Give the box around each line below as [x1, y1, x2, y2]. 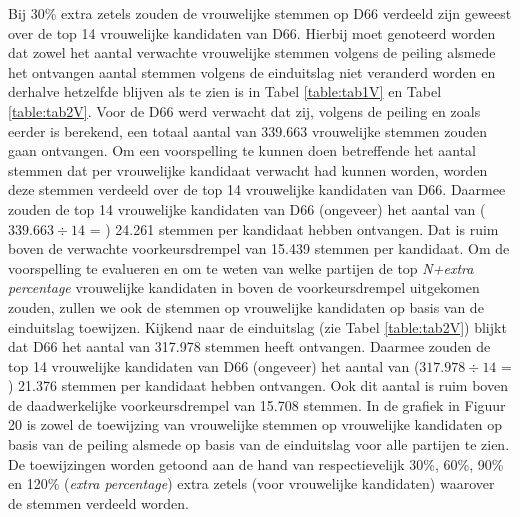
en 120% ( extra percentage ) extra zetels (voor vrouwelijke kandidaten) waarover [8, 473, 495, 494]
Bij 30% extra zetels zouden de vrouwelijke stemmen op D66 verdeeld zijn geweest [8, 3, 512, 23]
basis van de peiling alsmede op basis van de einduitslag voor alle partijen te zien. [8, 434, 510, 455]
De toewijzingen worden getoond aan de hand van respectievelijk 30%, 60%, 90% [8, 453, 504, 474]
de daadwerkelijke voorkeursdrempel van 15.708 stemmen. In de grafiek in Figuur [8, 394, 506, 415]
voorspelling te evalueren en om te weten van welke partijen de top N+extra [8, 257, 474, 278]
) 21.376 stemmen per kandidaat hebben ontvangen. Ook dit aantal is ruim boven [8, 375, 508, 396]
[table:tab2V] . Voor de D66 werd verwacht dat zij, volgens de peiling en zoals [8, 100, 481, 121]
